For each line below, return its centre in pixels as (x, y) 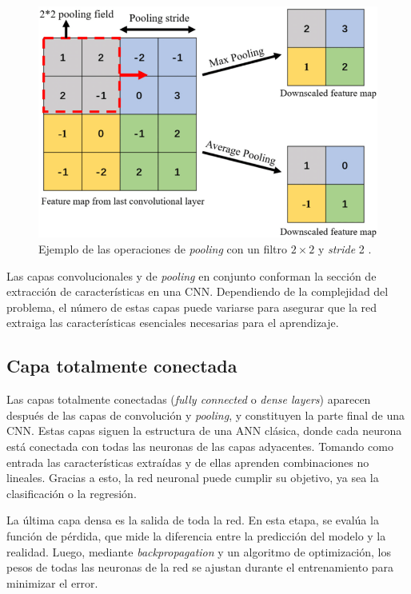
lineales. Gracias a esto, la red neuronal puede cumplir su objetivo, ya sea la (193, 478)
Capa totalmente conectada (122, 366)
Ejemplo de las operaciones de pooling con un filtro (163, 249)
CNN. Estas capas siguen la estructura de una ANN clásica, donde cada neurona (204, 431)
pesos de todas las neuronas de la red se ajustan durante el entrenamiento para (200, 567)
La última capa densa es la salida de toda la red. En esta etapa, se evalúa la (193, 520)
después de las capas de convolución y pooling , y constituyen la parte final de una (206, 415)
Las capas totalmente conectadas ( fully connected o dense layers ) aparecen (189, 399)
